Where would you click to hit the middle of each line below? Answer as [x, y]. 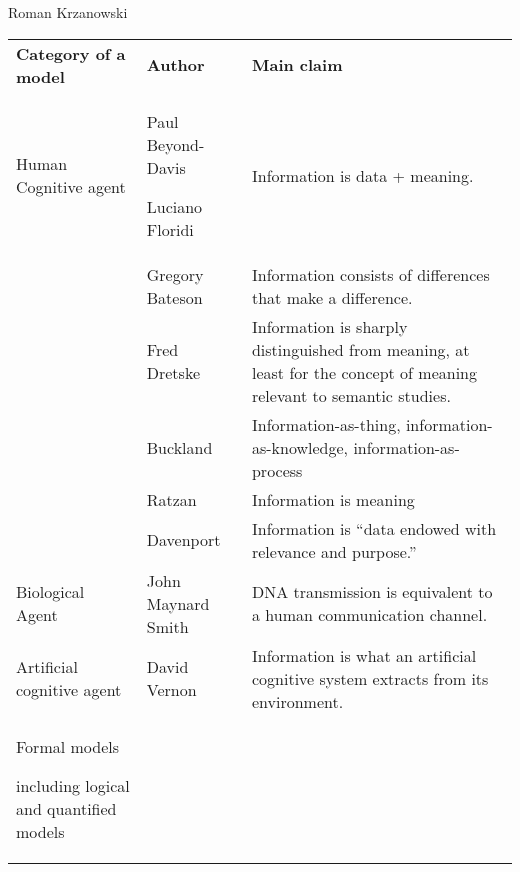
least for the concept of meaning [364, 372]
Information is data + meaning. [362, 175]
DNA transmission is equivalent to [372, 592]
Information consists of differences [370, 274]
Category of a [71, 53]
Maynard [178, 603]
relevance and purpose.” [334, 551]
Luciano [174, 206]
